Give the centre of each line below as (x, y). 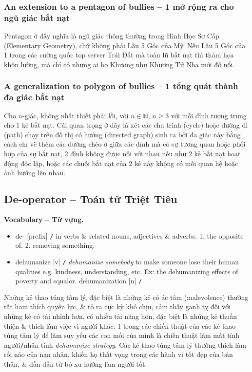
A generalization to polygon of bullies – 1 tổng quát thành (121, 86)
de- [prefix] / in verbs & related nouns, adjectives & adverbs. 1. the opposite (129, 235)
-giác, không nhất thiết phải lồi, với (75, 115)
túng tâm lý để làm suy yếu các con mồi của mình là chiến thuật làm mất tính (122, 335)
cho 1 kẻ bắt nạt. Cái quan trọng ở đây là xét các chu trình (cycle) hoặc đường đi (126, 125)
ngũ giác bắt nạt (37, 17)
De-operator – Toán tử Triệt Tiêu (91, 199)
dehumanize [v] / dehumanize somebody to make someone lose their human (127, 261)
